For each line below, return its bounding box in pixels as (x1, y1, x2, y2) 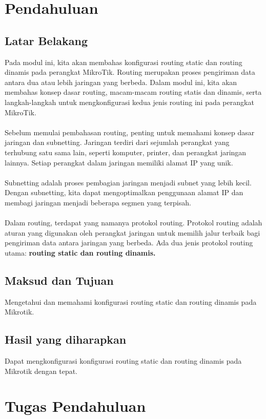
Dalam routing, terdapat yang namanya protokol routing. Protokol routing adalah (5, 217, 262, 228)
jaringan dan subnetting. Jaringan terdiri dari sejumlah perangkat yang (5, 137, 230, 148)
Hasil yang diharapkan (5, 331, 127, 347)
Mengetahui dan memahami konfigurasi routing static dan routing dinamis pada (5, 296, 257, 307)
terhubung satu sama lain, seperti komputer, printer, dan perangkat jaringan (5, 146, 247, 157)
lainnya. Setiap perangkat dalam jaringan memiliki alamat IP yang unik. (5, 157, 233, 167)
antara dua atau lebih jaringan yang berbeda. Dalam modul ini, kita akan (5, 76, 237, 87)
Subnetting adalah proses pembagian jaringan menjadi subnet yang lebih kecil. (5, 177, 252, 187)
